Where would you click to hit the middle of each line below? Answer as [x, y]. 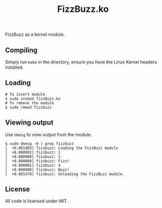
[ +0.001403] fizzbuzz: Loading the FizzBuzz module [62, 148]
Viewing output [29, 123]
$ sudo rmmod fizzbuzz [28, 107]
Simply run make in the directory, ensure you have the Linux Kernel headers [81, 62]
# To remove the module [30, 103]
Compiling [21, 50]
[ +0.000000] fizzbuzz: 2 [33, 157]
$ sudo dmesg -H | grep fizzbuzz [40, 143]
